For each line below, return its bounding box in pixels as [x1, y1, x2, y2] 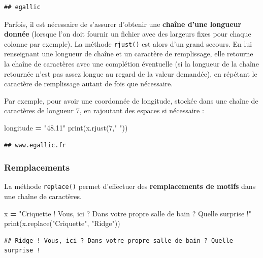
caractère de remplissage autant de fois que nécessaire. [4, 78, 173, 89]
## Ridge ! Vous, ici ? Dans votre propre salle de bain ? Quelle [4, 237, 234, 244]
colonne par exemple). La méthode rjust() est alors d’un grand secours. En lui [4, 38, 252, 49]
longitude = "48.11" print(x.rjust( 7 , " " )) [4, 122, 128, 133]
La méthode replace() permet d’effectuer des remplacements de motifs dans [4, 181, 256, 191]
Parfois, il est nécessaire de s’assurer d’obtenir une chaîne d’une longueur [4, 18, 242, 29]
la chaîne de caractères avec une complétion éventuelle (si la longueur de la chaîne [4, 58, 259, 69]
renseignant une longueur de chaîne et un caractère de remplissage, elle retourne [4, 48, 253, 59]
